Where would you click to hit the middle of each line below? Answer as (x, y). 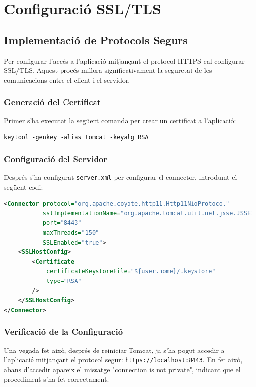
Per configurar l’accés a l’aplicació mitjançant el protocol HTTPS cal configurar (124, 60)
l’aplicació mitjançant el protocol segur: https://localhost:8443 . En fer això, (123, 360)
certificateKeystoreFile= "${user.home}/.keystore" (131, 271)
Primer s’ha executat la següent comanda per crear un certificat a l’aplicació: (120, 120)
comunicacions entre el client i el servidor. (67, 80)
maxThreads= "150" (71, 233)
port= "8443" (62, 223)
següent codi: (24, 187)
